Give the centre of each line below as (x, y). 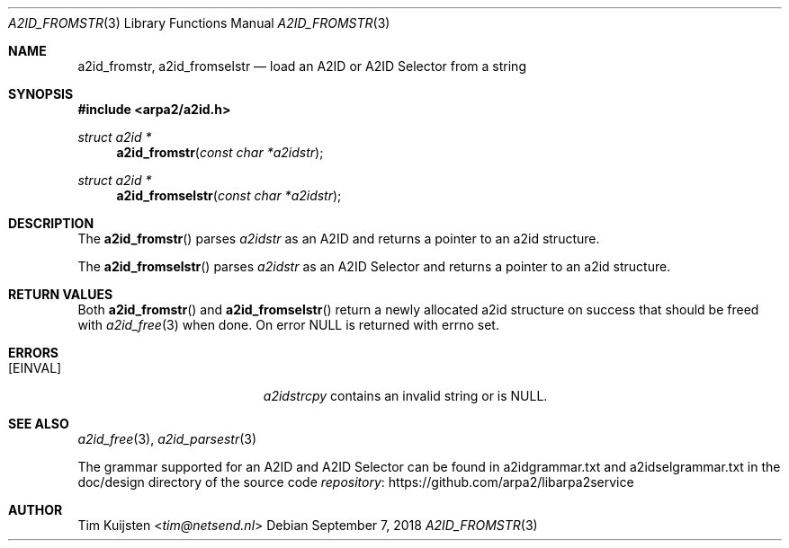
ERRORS (34, 353)
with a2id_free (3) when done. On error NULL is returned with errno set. (288, 325)
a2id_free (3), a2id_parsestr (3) (167, 439)
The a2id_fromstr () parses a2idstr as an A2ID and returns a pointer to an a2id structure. (339, 239)
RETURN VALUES (61, 294)
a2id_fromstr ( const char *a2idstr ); (220, 152)
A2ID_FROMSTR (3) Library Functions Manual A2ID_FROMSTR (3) (199, 23)
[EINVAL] (35, 368)
